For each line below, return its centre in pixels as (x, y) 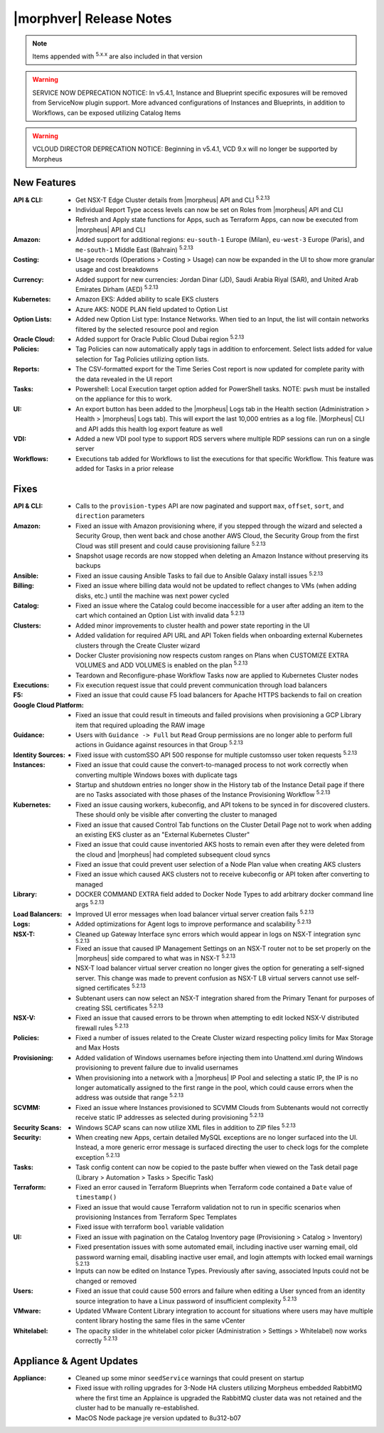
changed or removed (106, 1281)
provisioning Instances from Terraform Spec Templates (156, 1217)
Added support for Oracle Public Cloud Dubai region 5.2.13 (160, 339)
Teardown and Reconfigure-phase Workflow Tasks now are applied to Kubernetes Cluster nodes (217, 675)
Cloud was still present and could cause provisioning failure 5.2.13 (171, 545)
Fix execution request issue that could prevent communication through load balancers (201, 685)
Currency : (28, 279)
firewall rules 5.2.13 (102, 1027)
